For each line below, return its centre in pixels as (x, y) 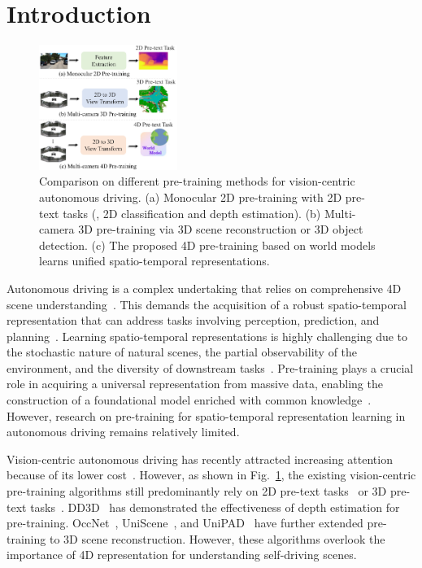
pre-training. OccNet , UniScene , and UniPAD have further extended (185, 523)
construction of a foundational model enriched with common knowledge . (189, 400)
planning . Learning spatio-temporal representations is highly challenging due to (207, 336)
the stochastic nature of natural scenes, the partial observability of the (182, 352)
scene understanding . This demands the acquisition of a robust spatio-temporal (207, 304)
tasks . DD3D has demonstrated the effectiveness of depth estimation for (215, 507)
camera (57, 229)
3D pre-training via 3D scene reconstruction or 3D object (221, 229)
